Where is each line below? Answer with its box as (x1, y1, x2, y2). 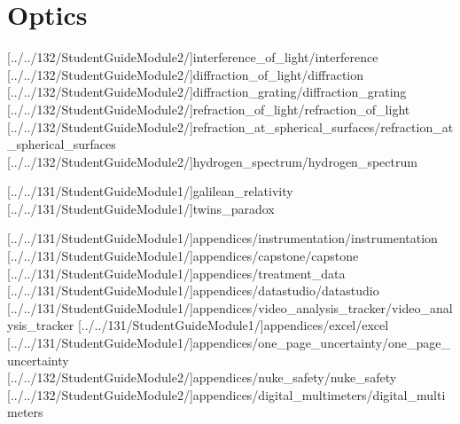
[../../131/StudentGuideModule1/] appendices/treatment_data (7, 263, 346, 282)
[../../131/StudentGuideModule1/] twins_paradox (7, 199, 275, 217)
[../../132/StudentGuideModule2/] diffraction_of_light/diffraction (7, 65, 364, 83)
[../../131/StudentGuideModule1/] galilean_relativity (7, 182, 293, 200)
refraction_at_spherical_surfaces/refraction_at (192, 117, 454, 136)
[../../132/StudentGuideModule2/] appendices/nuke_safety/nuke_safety (7, 368, 397, 387)
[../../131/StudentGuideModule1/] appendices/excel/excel (77, 316, 389, 334)
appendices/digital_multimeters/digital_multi (192, 385, 446, 404)
